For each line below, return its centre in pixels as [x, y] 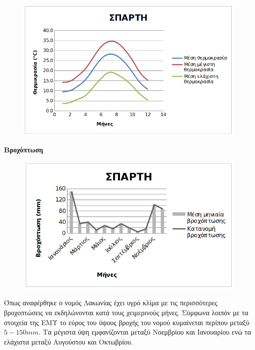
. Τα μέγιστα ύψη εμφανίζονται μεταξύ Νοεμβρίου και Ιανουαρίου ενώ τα [145, 332]
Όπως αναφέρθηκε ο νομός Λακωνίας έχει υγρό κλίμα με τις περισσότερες [111, 303]
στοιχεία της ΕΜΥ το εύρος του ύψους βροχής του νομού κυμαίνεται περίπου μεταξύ [127, 322]
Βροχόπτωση [24, 149]
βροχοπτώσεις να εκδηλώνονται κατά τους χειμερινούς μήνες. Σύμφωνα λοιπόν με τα [126, 312]
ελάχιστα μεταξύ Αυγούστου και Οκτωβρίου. [68, 341]
